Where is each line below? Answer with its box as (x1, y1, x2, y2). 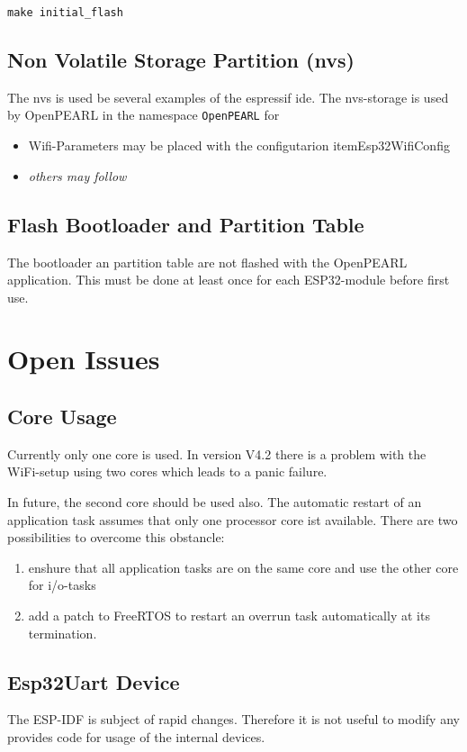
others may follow (28, 166, 127, 185)
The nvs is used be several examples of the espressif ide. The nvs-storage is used (7, 87, 449, 106)
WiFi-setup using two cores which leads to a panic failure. (7, 462, 328, 481)
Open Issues (7, 340, 160, 377)
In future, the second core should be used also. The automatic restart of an (7, 493, 422, 512)
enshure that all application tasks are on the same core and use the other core (28, 557, 459, 576)
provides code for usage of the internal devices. (7, 728, 265, 746)
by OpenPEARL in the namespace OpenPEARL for (7, 105, 280, 124)
